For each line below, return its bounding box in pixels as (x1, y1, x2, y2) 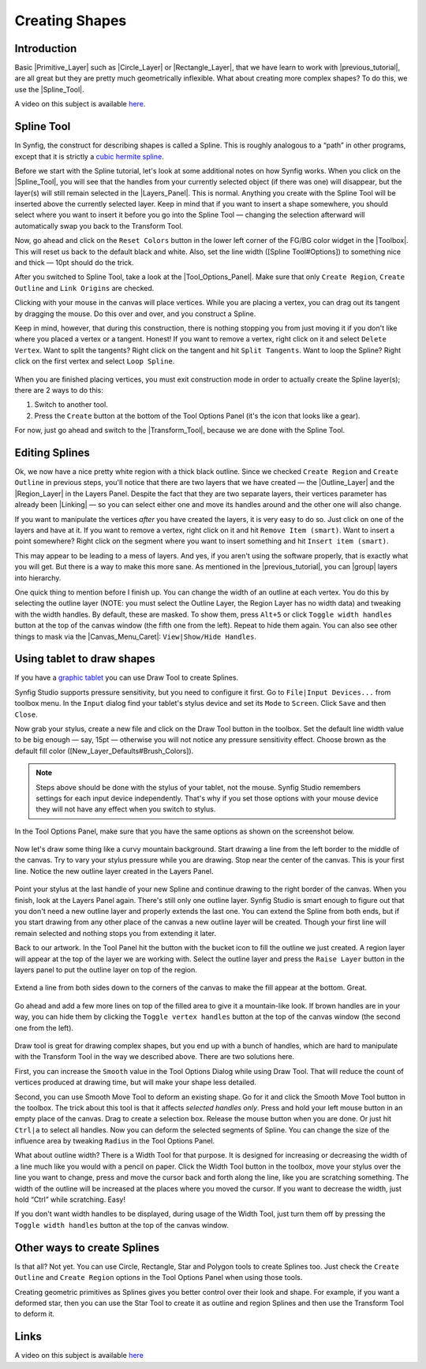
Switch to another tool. (34, 400, 108, 409)
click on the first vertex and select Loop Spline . (14, 356, 175, 366)
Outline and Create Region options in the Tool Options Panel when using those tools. (14, 1273, 303, 1282)
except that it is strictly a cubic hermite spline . (14, 151, 165, 161)
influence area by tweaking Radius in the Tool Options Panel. (14, 1136, 215, 1146)
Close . (14, 710, 39, 719)
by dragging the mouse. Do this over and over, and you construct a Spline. (14, 308, 256, 319)
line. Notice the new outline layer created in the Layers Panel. (14, 866, 214, 875)
